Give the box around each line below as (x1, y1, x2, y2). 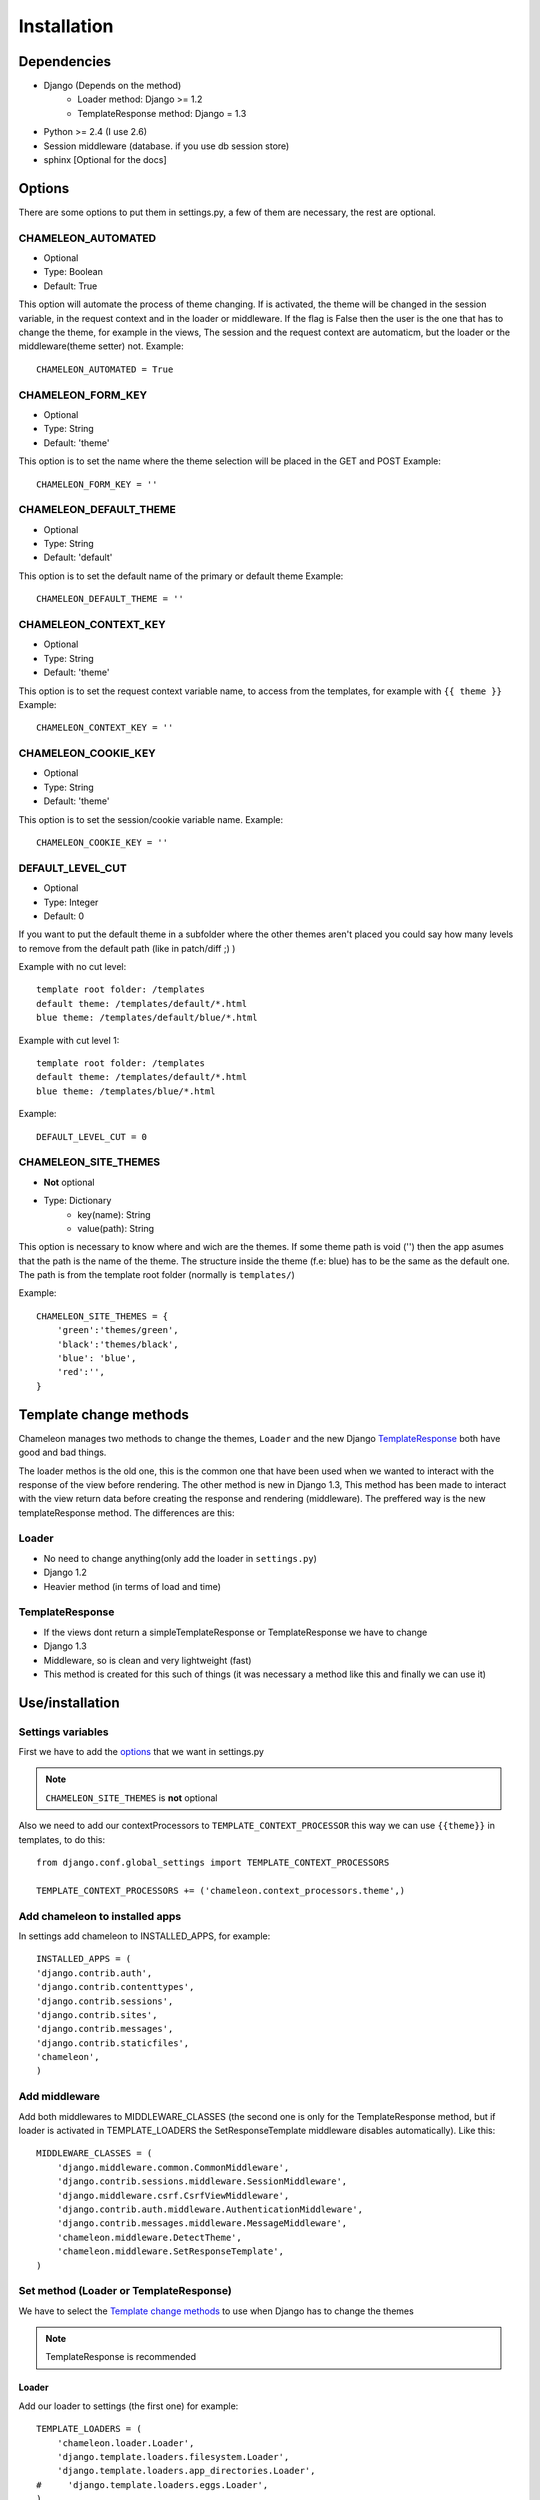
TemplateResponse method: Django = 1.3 (77, 107, 247, 119)
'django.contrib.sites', (36, 2009, 158, 2020)
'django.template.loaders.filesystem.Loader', (56, 2451, 290, 2462)
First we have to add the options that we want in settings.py (18, 1746, 265, 1758)
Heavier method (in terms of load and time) (43, 1580, 222, 1592)
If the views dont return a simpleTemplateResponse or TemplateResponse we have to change (43, 1626, 428, 1638)
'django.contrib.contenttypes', (36, 1981, 195, 1993)
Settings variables (18, 1725, 109, 1739)
